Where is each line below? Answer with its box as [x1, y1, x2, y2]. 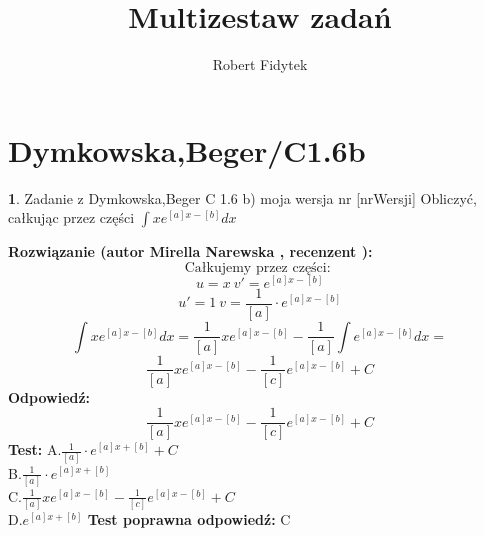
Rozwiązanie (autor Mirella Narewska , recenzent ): [8, 241, 373, 262]
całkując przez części [8, 207, 135, 228]
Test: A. [8, 439, 62, 460]
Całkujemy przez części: [184, 260, 331, 275]
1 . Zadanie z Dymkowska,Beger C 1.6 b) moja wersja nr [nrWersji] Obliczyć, [8, 187, 477, 208]
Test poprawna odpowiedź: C [87, 509, 291, 530]
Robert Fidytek [212, 54, 308, 75]
